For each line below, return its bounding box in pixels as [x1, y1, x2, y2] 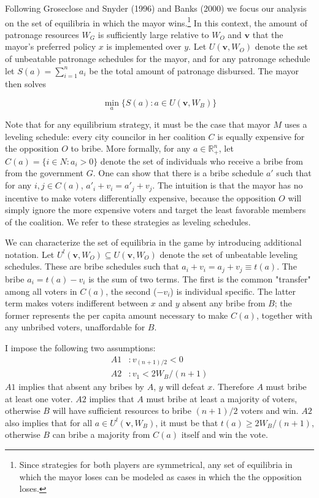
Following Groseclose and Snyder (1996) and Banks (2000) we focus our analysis [5, 2, 307, 14]
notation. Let [5, 247, 55, 260]
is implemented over [106, 40, 182, 53]
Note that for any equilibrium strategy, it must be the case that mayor [5, 118, 271, 131]
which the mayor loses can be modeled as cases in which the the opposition [19, 470, 302, 483]
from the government [5, 166, 84, 179]
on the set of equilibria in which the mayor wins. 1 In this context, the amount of [5, 14, 307, 29]
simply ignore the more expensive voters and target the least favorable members [5, 203, 306, 216]
